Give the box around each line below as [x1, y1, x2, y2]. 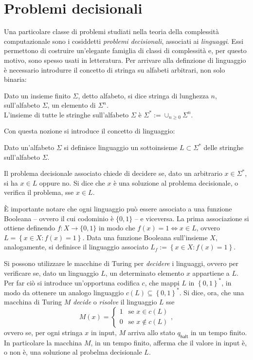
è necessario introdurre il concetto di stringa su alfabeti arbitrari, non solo [4, 64, 225, 75]
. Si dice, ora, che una [179, 287, 244, 297]
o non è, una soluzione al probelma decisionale [4, 347, 142, 357]
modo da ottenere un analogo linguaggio [4, 287, 124, 297]
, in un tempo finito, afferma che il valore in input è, [90, 337, 247, 347]
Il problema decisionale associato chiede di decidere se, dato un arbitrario [4, 168, 222, 178]
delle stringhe [203, 142, 244, 152]
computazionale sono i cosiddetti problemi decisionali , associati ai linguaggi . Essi [4, 36, 244, 46]
